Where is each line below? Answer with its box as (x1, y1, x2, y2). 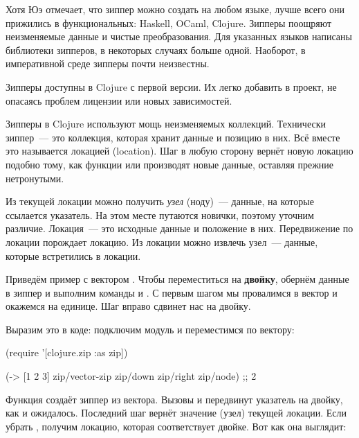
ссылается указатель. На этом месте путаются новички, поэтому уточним (6, 207, 314, 222)
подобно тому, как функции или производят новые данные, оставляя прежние (6, 157, 334, 171)
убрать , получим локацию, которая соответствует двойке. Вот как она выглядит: (6, 419, 347, 433)
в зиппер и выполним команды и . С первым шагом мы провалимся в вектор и (6, 285, 338, 299)
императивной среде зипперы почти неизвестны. (6, 56, 210, 71)
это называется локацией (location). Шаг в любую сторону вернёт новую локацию (6, 143, 353, 158)
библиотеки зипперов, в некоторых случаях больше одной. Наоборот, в (6, 42, 306, 57)
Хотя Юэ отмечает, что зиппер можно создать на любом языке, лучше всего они (6, 2, 345, 16)
